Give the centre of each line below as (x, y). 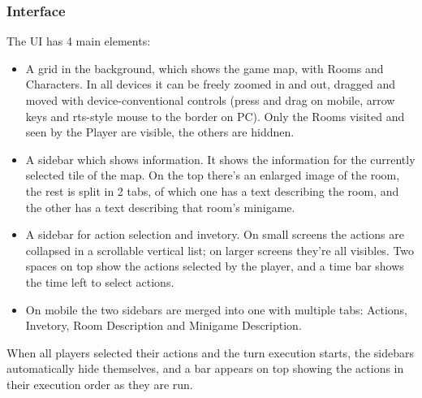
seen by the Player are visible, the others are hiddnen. (160, 132)
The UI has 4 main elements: (79, 41)
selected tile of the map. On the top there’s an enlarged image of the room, (213, 175)
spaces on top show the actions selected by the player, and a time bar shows (215, 266)
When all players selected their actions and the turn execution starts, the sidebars (210, 352)
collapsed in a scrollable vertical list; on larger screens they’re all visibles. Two (220, 250)
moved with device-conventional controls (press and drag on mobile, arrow (210, 100)
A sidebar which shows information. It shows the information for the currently (220, 159)
